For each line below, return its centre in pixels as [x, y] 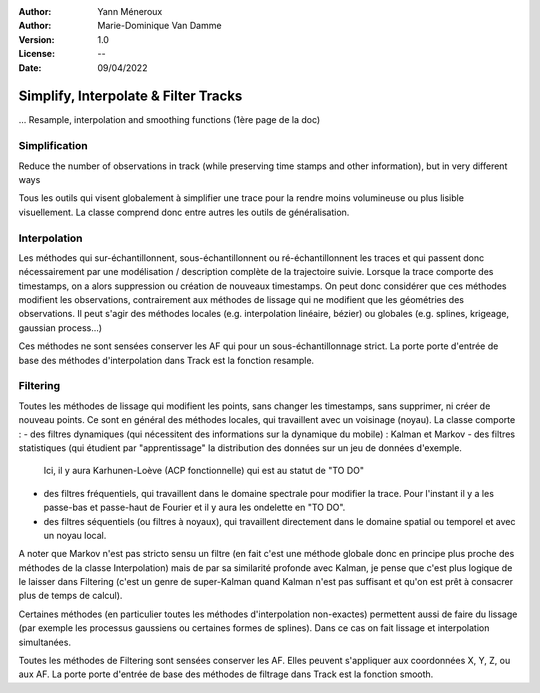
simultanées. [45, 642]
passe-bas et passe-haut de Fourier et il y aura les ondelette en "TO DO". [194, 507]
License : [36, 54]
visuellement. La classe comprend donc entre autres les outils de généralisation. [184, 212]
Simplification [53, 146]
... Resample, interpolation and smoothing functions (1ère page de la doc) [169, 120]
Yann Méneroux [130, 11]
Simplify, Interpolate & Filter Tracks [130, 96]
